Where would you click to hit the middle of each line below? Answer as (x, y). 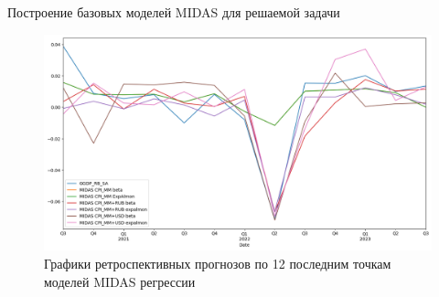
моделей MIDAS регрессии (120, 281)
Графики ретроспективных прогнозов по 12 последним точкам (218, 264)
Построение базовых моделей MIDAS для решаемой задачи (174, 12)
